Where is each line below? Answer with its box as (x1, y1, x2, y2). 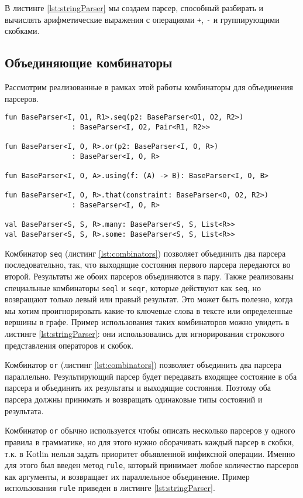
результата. (5, 404, 44, 417)
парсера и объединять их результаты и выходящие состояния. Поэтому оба (5, 381, 271, 394)
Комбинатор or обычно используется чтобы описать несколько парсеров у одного (5, 424, 295, 436)
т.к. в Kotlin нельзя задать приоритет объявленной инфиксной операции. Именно (5, 447, 295, 459)
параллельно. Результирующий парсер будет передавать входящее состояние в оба (5, 370, 297, 382)
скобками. (5, 25, 40, 37)
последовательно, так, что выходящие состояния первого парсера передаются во (5, 258, 291, 271)
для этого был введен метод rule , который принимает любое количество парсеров (5, 459, 298, 471)
